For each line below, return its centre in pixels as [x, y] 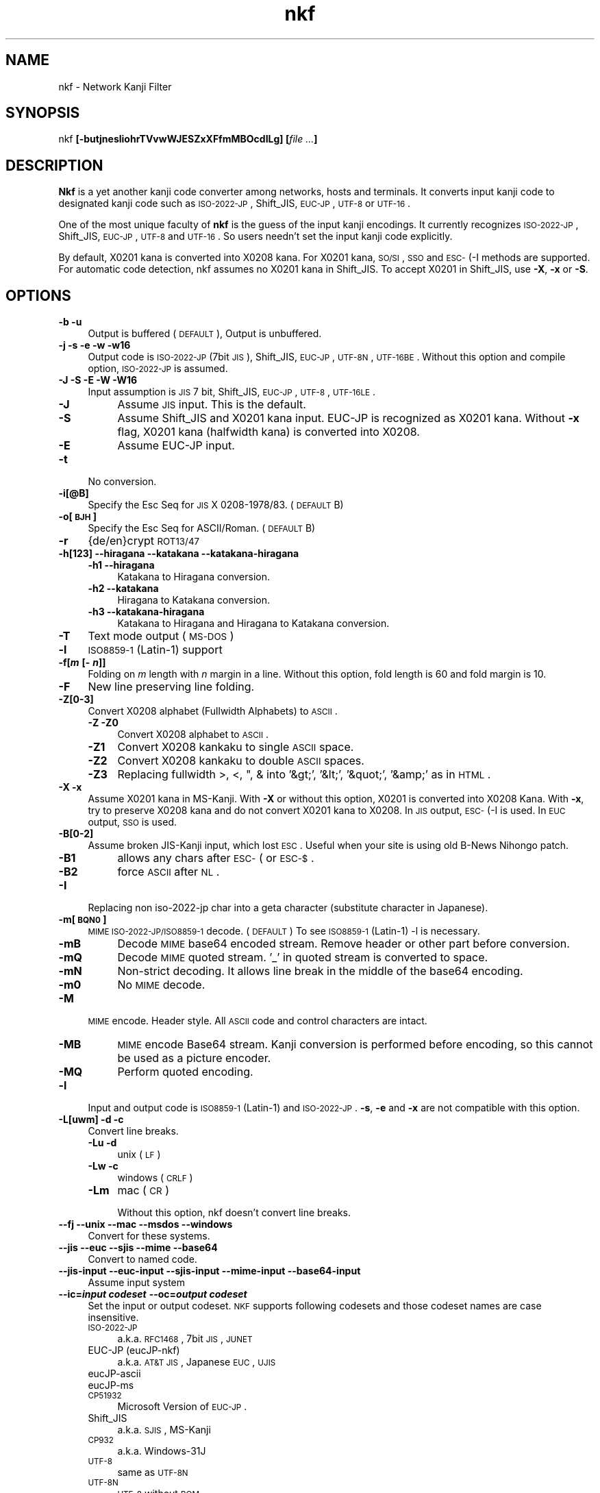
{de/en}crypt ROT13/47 [144, 541]
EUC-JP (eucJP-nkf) [134, 1350]
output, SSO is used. [133, 822]
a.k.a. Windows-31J [162, 1451]
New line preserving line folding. [171, 687]
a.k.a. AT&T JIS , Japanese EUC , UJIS [197, 1362]
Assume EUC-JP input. [176, 446]
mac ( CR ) [143, 1190]
